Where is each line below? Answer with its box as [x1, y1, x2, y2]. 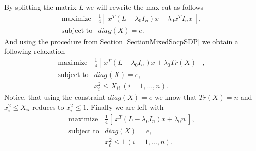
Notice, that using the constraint [4, 92, 106, 102]
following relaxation [4, 46, 65, 56]
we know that [154, 92, 197, 102]
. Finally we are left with [86, 101, 164, 112]
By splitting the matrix [4, 2, 77, 12]
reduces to [32, 101, 64, 112]
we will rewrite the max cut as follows [86, 2, 204, 12]
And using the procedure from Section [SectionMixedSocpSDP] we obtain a [4, 35, 238, 46]
